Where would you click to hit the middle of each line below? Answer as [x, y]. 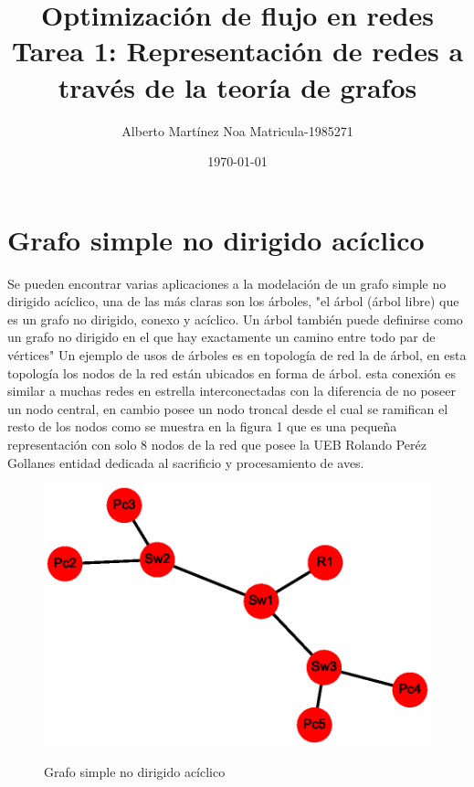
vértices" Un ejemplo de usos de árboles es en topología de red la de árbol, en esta [237, 355]
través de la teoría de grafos [237, 86]
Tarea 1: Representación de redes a [237, 51]
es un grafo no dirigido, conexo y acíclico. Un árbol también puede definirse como [235, 319]
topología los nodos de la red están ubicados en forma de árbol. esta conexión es [232, 372]
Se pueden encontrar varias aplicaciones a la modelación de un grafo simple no [227, 283]
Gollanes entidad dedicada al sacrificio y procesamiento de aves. [186, 462]
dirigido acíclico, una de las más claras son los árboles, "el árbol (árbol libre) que [233, 301]
